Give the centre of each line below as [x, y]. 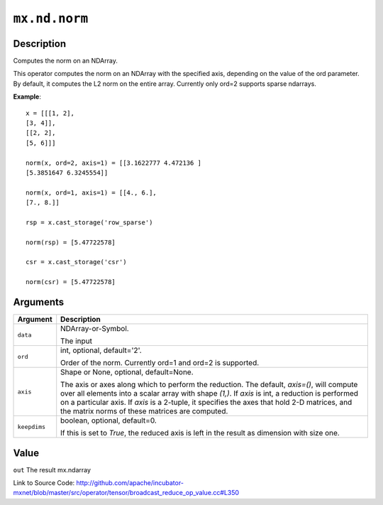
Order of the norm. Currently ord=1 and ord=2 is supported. [160, 363]
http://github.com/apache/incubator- [130, 483]
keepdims [32, 427]
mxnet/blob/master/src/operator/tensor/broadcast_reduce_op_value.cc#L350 [126, 493]
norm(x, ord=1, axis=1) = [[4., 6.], [91, 192]
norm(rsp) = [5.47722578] [71, 242]
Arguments [39, 302]
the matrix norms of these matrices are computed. [144, 411]
